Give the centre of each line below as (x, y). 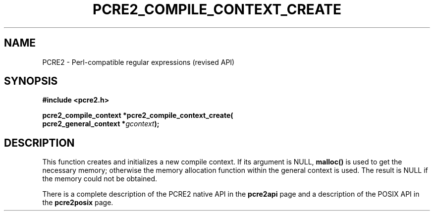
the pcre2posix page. (78, 203)
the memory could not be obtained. (100, 179)
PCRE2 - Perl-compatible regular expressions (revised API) (138, 62)
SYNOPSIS (31, 81)
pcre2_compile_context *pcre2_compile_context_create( (138, 115)
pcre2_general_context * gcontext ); (101, 124)
